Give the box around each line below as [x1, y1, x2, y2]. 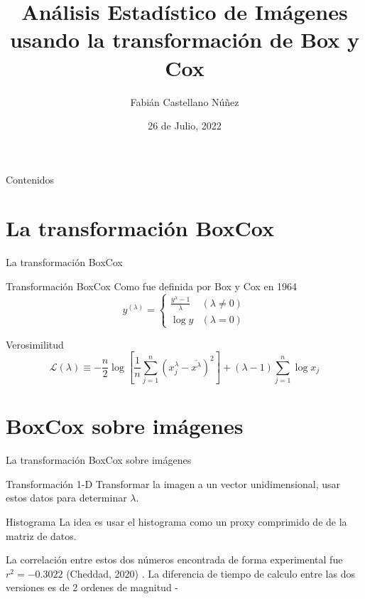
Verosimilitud [6, 336, 64, 351]
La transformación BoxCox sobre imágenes [6, 452, 192, 467]
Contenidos [6, 171, 55, 186]
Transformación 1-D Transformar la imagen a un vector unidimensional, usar [6, 476, 340, 491]
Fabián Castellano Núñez [130, 94, 239, 109]
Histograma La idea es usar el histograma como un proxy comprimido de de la [6, 514, 347, 529]
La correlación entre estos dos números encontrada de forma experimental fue [6, 552, 343, 567]
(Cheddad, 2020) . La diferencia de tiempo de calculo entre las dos [66, 566, 355, 581]
